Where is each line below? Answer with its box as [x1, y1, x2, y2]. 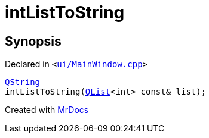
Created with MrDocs [5, 105, 89, 115]
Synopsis [5, 33, 62, 49]
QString [5, 77, 41, 87]
